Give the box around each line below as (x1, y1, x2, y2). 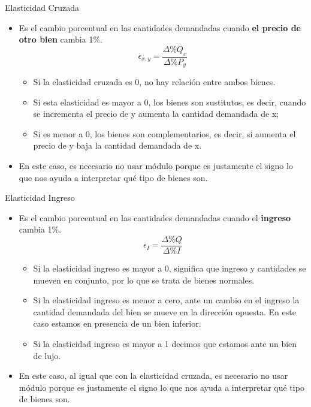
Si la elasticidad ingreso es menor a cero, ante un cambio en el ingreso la (33, 294, 300, 306)
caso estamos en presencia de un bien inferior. (33, 317, 201, 330)
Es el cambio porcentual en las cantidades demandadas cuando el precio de (19, 21, 301, 34)
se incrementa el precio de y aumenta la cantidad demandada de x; (33, 107, 279, 120)
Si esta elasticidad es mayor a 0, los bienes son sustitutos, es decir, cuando (33, 95, 306, 108)
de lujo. (33, 349, 61, 361)
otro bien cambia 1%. (19, 33, 102, 46)
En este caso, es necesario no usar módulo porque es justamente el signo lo (19, 159, 293, 172)
